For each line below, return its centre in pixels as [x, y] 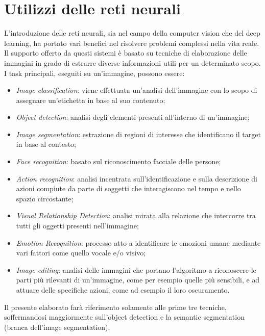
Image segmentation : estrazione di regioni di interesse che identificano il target [138, 134]
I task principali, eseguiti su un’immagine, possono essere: [94, 73]
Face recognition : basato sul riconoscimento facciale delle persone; [118, 161]
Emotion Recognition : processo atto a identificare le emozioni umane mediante [138, 242]
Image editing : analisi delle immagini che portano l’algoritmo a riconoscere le [136, 269]
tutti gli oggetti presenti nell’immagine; [77, 226]
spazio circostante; [45, 198]
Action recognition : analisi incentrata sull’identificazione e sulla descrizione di [137, 178]
